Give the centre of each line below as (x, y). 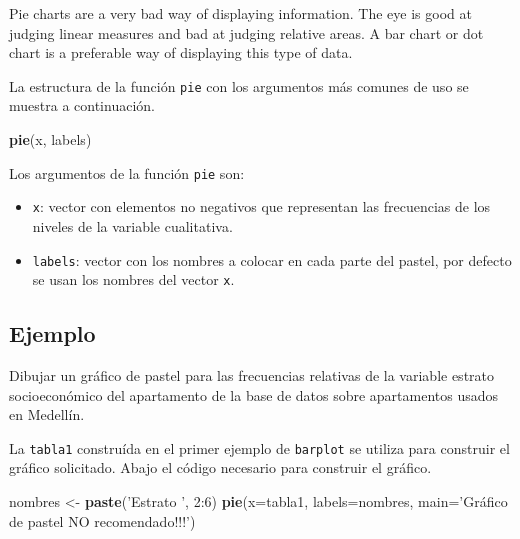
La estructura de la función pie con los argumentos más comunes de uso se (239, 85)
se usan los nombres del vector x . (133, 279)
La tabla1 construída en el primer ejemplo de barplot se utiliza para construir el (259, 447)
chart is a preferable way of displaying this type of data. (181, 52)
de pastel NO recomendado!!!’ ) (102, 520)
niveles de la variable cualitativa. (132, 225)
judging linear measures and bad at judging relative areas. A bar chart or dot (246, 32)
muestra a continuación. (82, 105)
